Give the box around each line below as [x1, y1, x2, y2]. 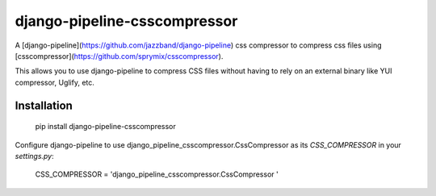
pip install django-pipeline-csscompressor [35, 122, 177, 131]
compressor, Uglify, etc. [15, 77, 94, 87]
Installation [15, 98, 73, 112]
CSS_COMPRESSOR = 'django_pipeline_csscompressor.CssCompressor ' [35, 169, 279, 179]
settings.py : [15, 151, 54, 161]
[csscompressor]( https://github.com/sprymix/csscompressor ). [15, 51, 224, 60]
